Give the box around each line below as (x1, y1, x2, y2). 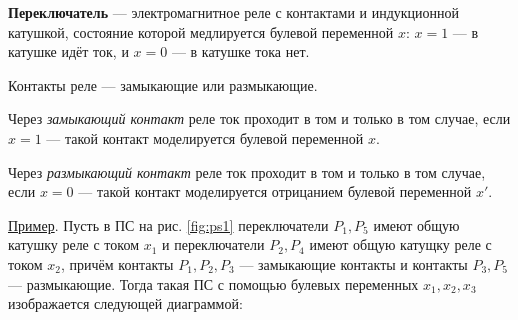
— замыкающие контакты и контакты (239, 253, 468, 274)
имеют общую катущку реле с (309, 234, 492, 255)
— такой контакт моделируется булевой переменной (46, 127, 364, 148)
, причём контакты (60, 253, 174, 274)
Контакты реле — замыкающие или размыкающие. (8, 74, 318, 95)
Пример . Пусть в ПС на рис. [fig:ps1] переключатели (8, 214, 329, 235)
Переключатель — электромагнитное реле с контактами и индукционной (8, 2, 460, 22)
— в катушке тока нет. (171, 41, 310, 62)
